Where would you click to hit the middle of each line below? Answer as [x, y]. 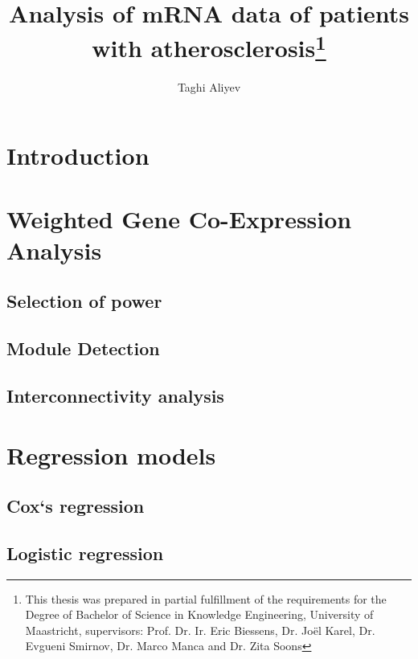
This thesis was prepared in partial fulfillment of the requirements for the [206, 598]
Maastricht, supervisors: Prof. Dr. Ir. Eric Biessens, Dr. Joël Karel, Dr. [200, 630]
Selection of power [84, 301]
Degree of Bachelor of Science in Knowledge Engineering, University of [199, 614]
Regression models [111, 454]
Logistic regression [85, 553]
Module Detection [83, 348]
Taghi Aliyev [209, 86]
